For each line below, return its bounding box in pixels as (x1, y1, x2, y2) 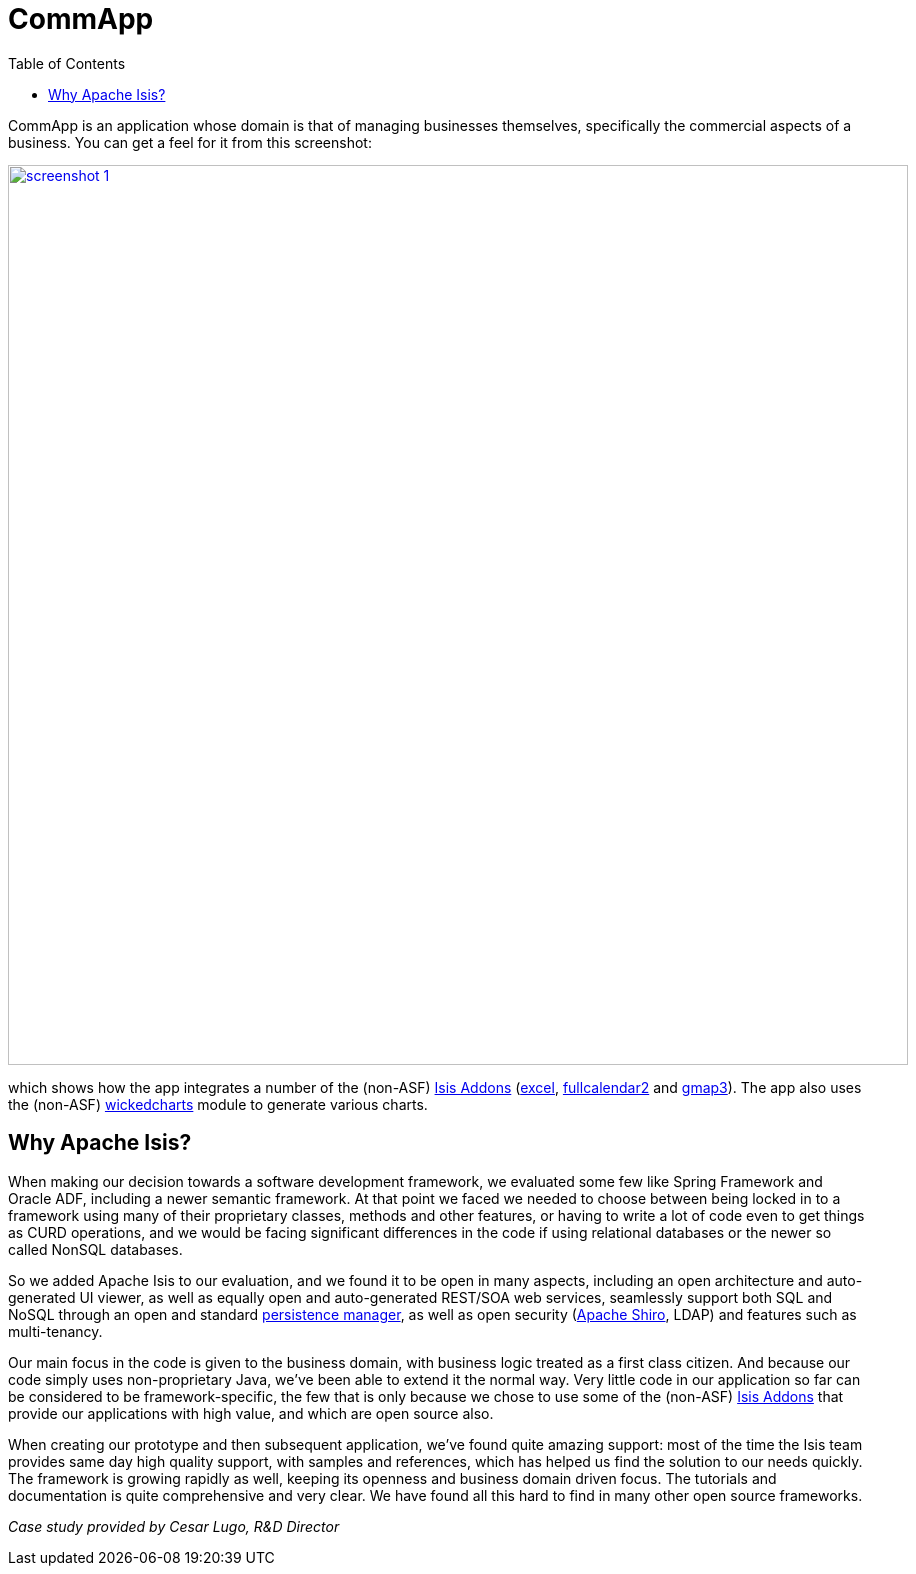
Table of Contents (8, 54, 126, 72)
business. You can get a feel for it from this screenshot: (8, 133, 372, 151)
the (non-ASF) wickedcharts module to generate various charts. (8, 1095, 428, 1113)
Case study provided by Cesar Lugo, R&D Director (8, 1517, 340, 1535)
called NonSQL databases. (8, 1240, 183, 1258)
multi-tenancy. (8, 1322, 103, 1340)
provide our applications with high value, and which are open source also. (8, 1404, 494, 1422)
